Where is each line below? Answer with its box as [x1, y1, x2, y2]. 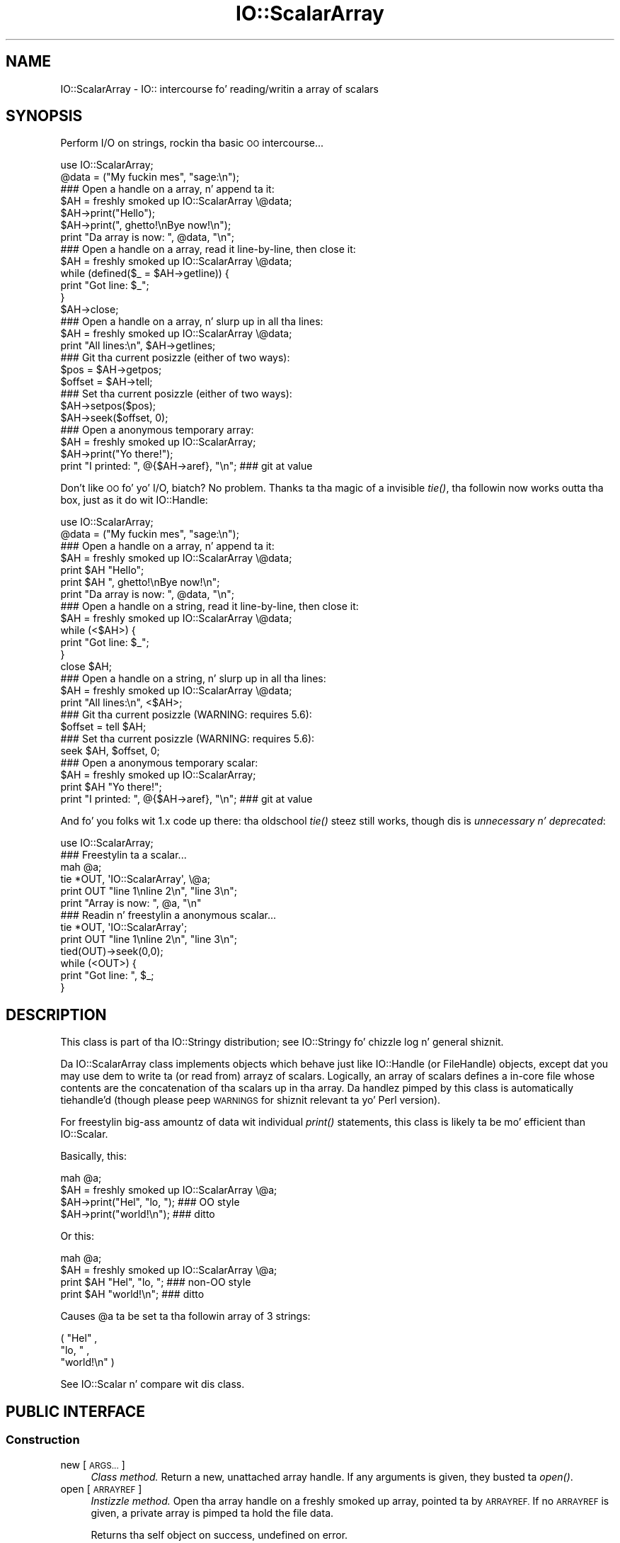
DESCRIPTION [6, 1005, 107, 1024]
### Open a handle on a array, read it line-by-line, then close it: [60, 243, 356, 256]
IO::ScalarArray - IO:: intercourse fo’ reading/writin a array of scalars [60, 82, 379, 95]
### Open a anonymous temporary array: [60, 424, 254, 436]
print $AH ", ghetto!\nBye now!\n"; [60, 576, 220, 589]
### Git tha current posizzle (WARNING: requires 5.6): [60, 708, 312, 721]
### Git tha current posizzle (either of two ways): [60, 351, 290, 364]
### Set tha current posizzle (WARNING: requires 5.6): [60, 733, 315, 745]
